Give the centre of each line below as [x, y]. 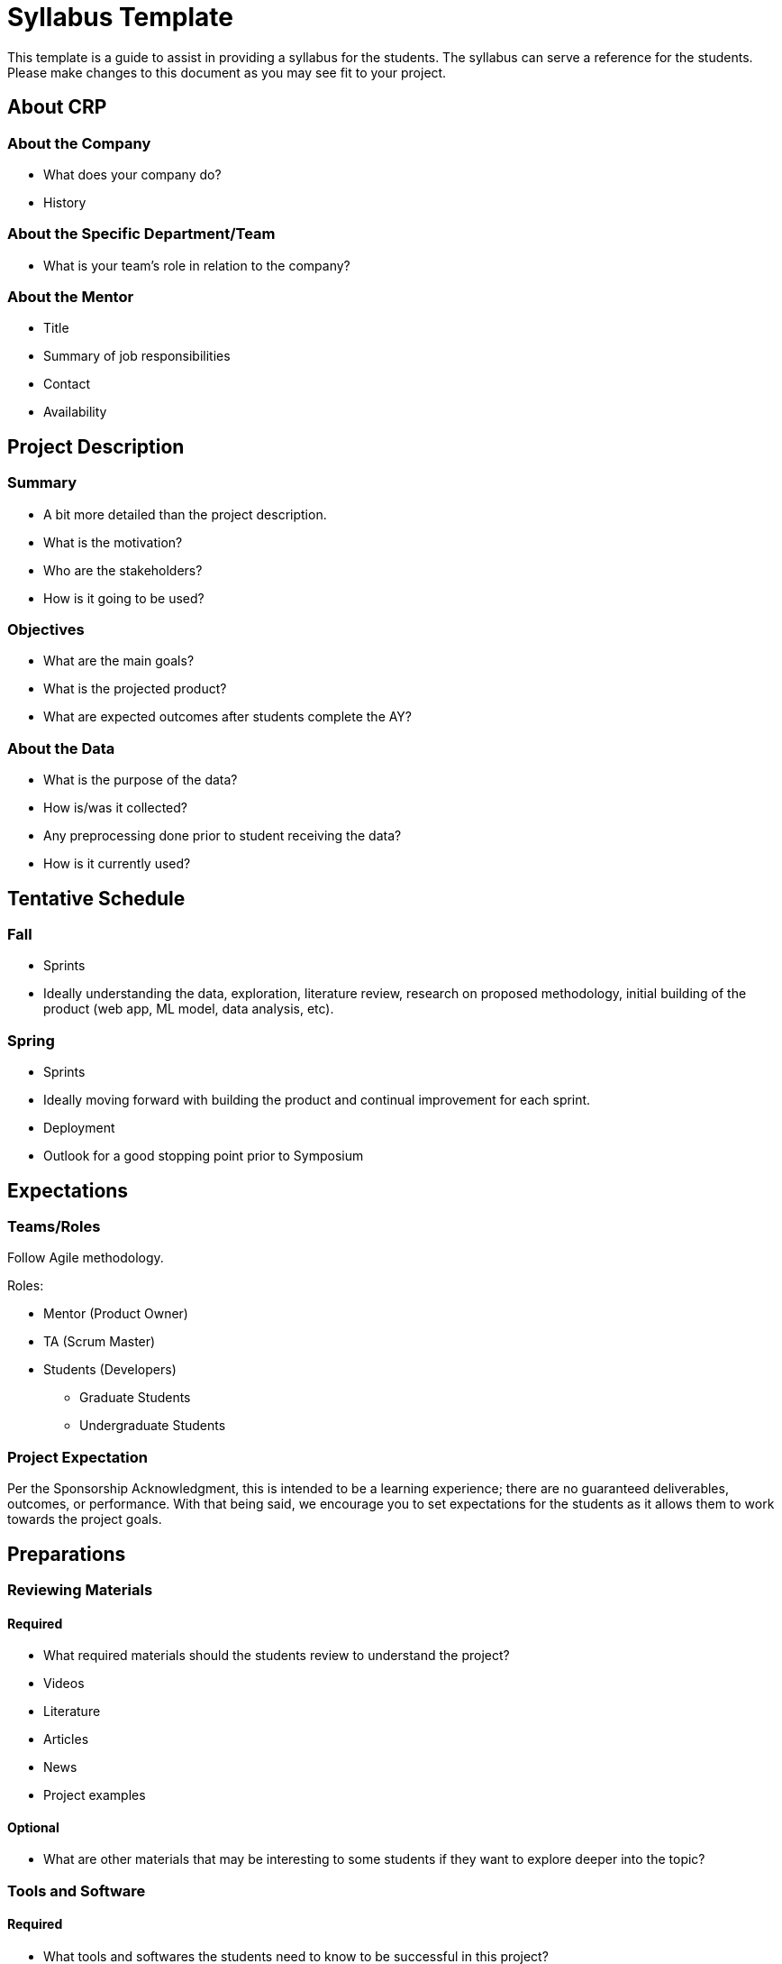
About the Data [61, 748]
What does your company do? [132, 174]
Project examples [95, 1795]
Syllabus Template [120, 17]
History [65, 202]
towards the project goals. [85, 1519]
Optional [33, 1827]
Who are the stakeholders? [123, 570]
